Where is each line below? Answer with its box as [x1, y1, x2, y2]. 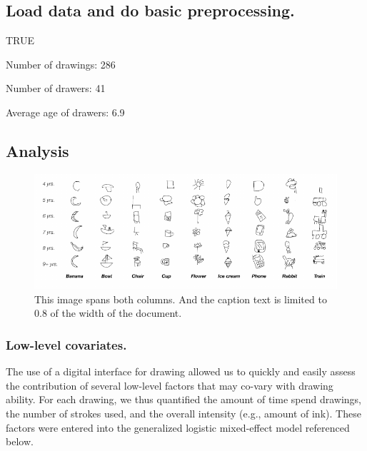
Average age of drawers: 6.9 [6, 104, 125, 119]
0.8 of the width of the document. [34, 305, 182, 320]
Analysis [6, 139, 69, 161]
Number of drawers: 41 [6, 81, 106, 96]
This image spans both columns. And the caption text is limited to [34, 291, 327, 306]
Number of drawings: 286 [6, 56, 116, 71]
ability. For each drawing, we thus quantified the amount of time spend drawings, [6, 392, 361, 407]
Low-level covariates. [6, 335, 127, 353]
